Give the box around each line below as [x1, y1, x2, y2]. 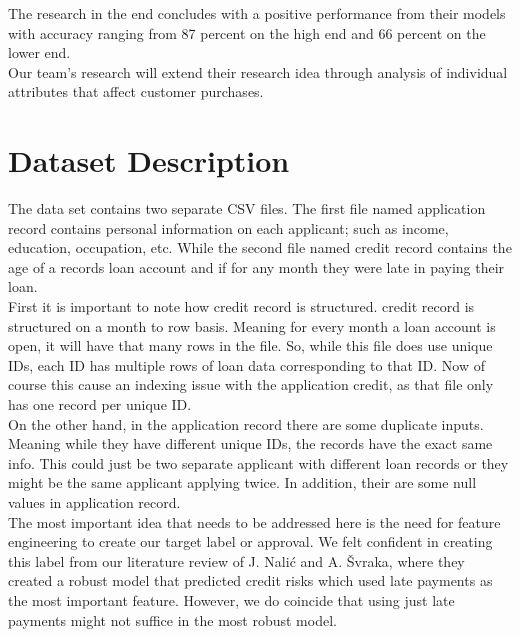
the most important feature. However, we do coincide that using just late [8, 589, 455, 610]
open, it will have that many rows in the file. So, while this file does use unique [8, 335, 493, 356]
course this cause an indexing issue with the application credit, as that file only [8, 374, 494, 395]
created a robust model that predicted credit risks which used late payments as [8, 570, 493, 591]
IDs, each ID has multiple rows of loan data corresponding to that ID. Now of [8, 354, 485, 375]
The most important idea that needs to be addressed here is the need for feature [8, 511, 501, 532]
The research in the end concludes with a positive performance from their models [8, 3, 506, 23]
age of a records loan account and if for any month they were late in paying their [8, 256, 505, 277]
